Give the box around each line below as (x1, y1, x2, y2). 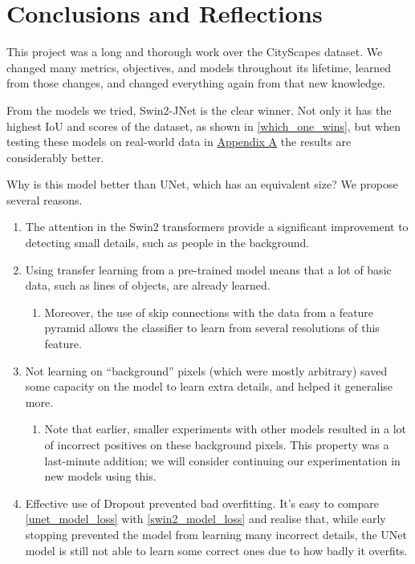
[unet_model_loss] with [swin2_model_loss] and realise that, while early (25, 510, 386, 527)
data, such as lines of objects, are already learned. (25, 277, 271, 294)
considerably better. (6, 148, 104, 165)
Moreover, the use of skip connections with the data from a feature (44, 303, 374, 320)
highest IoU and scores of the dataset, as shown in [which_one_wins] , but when (6, 117, 401, 134)
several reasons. (6, 191, 83, 208)
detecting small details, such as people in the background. (25, 234, 310, 251)
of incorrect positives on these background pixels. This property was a (44, 436, 389, 452)
